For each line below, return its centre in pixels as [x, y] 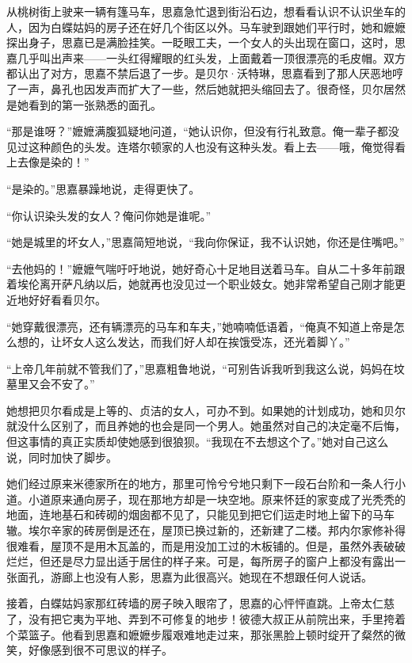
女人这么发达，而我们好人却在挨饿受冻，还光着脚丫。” [211, 342]
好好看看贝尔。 [67, 299]
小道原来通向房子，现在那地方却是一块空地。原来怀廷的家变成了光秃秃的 [217, 499]
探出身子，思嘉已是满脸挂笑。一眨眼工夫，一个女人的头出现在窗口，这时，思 [206, 42]
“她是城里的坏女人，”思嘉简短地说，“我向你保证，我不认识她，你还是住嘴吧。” [206, 242]
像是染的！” [59, 162]
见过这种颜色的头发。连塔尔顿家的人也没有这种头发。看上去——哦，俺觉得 [200, 146]
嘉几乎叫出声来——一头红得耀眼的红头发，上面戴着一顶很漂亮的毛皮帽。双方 [206, 57]
